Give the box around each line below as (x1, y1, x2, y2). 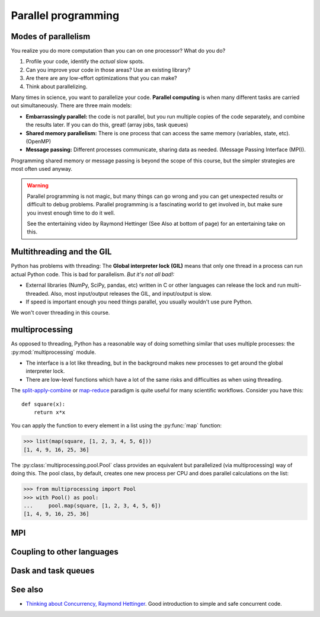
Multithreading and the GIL (11, 247, 112, 257)
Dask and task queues (11, 565, 95, 576)
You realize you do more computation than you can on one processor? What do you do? (11, 47, 226, 55)
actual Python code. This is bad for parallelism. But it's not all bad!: (11, 270, 175, 278)
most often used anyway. (11, 165, 73, 172)
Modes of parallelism (11, 31, 91, 41)
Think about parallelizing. (25, 83, 88, 90)
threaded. (25, 290, 50, 297)
